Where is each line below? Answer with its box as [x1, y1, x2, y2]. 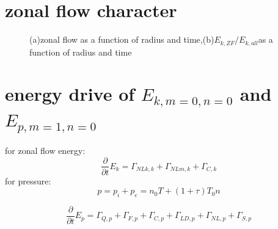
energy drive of [5, 81, 135, 106]
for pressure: [5, 174, 51, 187]
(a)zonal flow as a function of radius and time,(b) [29, 33, 214, 46]
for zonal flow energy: [5, 144, 86, 156]
